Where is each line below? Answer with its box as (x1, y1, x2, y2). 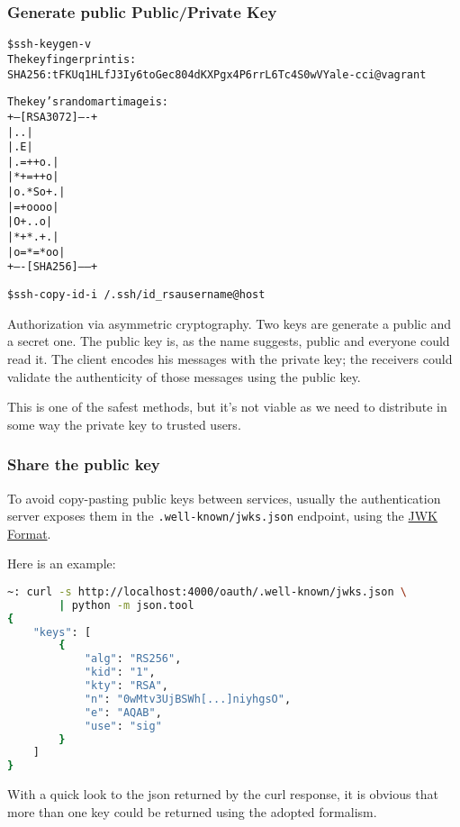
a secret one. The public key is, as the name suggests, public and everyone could (7, 332, 450, 350)
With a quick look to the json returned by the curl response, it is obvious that (7, 785, 438, 804)
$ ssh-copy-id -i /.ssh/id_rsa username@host (7, 288, 266, 302)
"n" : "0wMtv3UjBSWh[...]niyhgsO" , (84, 692, 292, 705)
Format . (7, 523, 51, 542)
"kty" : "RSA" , (84, 679, 169, 693)
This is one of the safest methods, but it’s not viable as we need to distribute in (7, 397, 447, 416)
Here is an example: (7, 554, 116, 573)
